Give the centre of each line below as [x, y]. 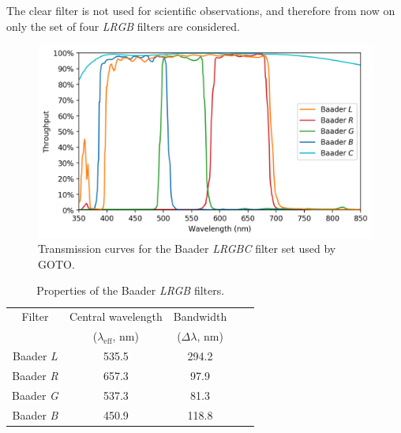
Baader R [35, 375]
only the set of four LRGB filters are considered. [123, 26]
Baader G [35, 395]
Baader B [35, 414]
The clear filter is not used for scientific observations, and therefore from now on [201, 10]
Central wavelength [116, 316]
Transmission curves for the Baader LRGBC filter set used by [187, 249]
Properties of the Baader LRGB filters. [131, 290]
